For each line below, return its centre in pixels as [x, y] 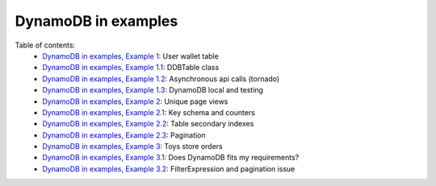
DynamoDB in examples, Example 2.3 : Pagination [124, 135]
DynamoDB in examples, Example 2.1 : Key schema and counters [149, 112]
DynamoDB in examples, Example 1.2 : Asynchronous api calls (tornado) [161, 79]
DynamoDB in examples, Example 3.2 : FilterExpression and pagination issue [169, 168]
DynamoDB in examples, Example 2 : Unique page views [135, 101]
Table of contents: [45, 45]
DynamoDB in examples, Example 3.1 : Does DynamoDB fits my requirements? [171, 158]
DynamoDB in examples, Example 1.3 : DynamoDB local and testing [153, 90]
